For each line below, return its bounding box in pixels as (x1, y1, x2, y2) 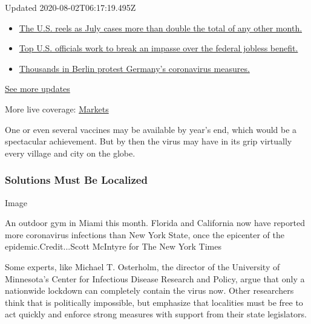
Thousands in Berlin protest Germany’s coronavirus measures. (19, 62, 250, 74)
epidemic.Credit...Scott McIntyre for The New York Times (5, 240, 221, 253)
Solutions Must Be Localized (5, 172, 148, 187)
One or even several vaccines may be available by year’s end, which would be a (5, 123, 297, 135)
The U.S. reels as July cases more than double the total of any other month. (19, 21, 303, 34)
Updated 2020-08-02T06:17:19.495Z (5, 1, 136, 13)
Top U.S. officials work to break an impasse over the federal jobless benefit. (19, 42, 298, 54)
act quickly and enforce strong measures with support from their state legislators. (5, 308, 307, 320)
